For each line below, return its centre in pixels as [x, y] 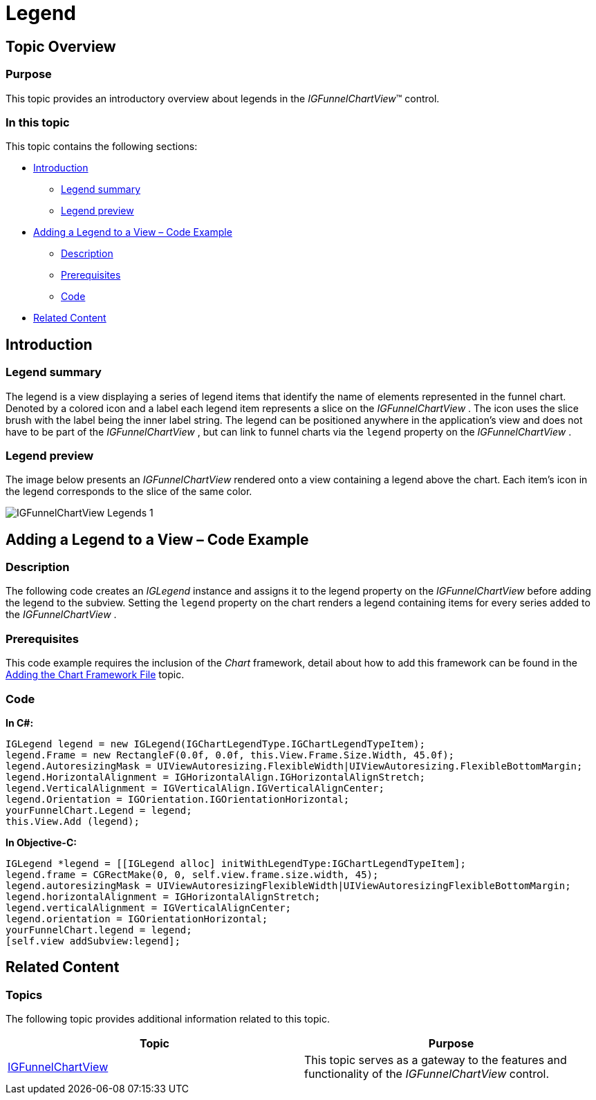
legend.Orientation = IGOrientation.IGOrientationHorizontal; [178, 799]
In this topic [38, 122]
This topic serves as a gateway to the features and [436, 1060]
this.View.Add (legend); [73, 821]
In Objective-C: [41, 842]
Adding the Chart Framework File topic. [95, 675]
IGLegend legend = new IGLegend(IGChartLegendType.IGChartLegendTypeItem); [215, 744]
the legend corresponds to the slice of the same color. [129, 492]
